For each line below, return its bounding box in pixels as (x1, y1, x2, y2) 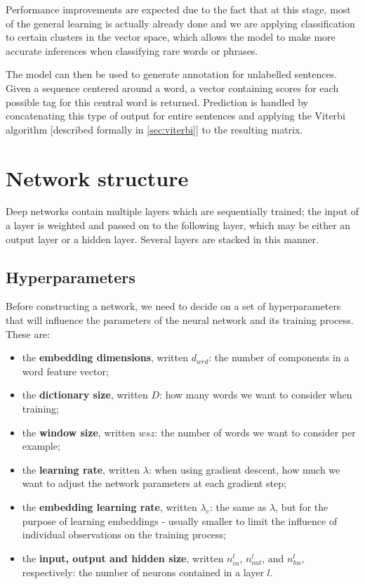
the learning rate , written (22, 462, 140, 476)
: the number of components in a (208, 350, 350, 365)
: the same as (210, 499, 267, 514)
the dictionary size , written (22, 387, 148, 402)
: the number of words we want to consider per (154, 424, 356, 439)
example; (22, 439, 60, 453)
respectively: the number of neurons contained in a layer (22, 564, 264, 579)
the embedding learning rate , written (22, 499, 197, 514)
